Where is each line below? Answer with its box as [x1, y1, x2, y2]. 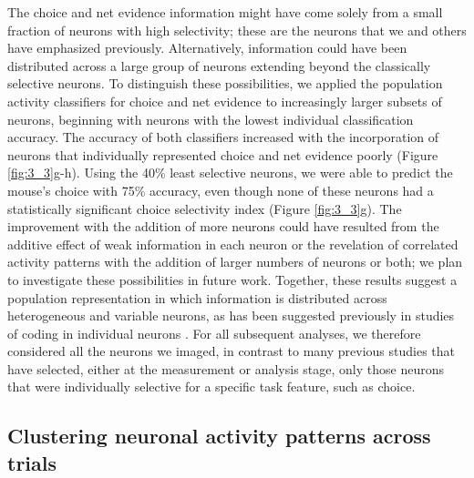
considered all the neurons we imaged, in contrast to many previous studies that [7, 341, 455, 361]
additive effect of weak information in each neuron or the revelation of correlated [7, 234, 459, 253]
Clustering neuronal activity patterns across [7, 422, 431, 450]
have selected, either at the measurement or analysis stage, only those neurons [7, 359, 444, 378]
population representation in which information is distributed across [7, 288, 387, 307]
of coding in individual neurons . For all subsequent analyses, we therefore [7, 323, 421, 342]
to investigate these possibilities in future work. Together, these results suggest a [7, 270, 458, 289]
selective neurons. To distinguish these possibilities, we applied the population [7, 74, 443, 93]
